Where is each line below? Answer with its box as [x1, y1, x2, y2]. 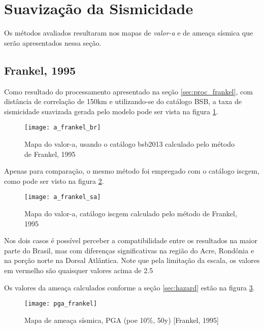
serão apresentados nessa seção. [4, 37, 102, 48]
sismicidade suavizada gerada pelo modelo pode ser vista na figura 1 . [4, 106, 218, 116]
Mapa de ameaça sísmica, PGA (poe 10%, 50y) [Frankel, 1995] [24, 314, 219, 325]
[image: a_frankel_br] [24, 124, 101, 131]
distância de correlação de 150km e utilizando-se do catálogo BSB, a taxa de [4, 96, 242, 107]
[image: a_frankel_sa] [24, 193, 101, 201]
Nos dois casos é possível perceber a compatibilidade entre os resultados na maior [4, 235, 257, 246]
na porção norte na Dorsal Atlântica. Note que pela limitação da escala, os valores [4, 255, 260, 266]
